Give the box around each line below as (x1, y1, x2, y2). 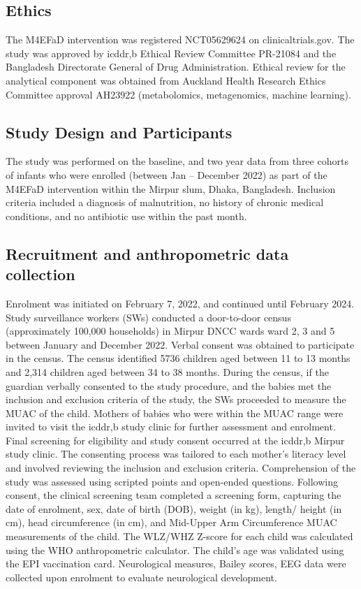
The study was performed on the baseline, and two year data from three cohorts (6, 154, 348, 168)
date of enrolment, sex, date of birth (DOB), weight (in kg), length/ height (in (6, 501, 342, 516)
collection (6, 263, 75, 285)
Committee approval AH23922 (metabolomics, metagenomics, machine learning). (6, 87, 351, 101)
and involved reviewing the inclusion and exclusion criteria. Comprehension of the (6, 460, 356, 475)
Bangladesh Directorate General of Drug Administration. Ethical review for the (6, 59, 346, 74)
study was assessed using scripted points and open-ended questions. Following (6, 474, 338, 488)
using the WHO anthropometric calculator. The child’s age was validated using (6, 542, 344, 557)
